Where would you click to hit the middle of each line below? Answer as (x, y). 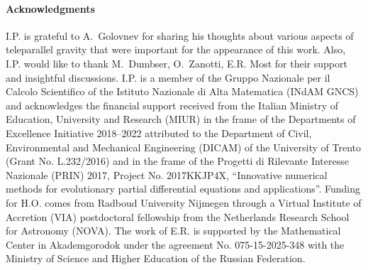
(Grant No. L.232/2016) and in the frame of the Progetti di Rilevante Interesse (177, 161)
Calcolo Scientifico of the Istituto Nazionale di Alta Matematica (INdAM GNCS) (182, 91)
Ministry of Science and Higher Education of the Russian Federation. (156, 258)
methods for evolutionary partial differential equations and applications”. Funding (183, 189)
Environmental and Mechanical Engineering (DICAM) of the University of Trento (183, 147)
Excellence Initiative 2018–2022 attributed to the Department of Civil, (159, 133)
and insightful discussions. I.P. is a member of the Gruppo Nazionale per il (168, 77)
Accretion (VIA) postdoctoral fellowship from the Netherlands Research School (178, 216)
